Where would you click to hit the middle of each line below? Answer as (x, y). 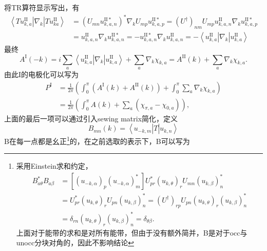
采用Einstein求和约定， (54, 166)
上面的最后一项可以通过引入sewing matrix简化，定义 (91, 118)
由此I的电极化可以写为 (42, 74)
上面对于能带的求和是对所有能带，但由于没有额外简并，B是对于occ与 (132, 232)
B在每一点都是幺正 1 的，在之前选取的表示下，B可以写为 (97, 140)
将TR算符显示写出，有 (42, 7)
